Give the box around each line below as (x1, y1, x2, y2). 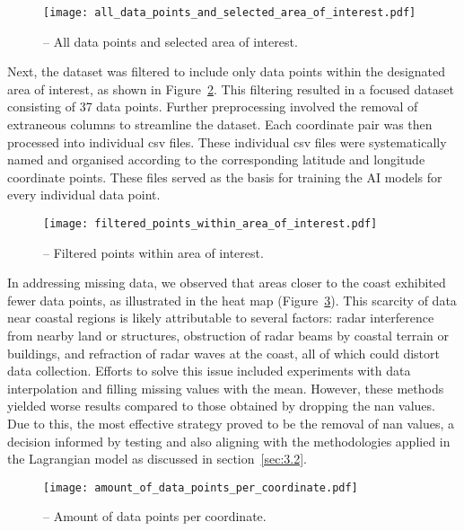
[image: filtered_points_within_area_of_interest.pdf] (43, 217, 378, 230)
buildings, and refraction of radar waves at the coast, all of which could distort (7, 343, 440, 362)
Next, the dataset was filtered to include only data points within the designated (7, 62, 446, 81)
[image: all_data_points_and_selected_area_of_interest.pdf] (43, 6, 416, 19)
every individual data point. (7, 185, 161, 204)
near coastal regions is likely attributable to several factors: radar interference (7, 308, 434, 327)
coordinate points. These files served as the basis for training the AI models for (7, 167, 442, 186)
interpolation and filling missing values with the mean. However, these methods (7, 378, 444, 397)
